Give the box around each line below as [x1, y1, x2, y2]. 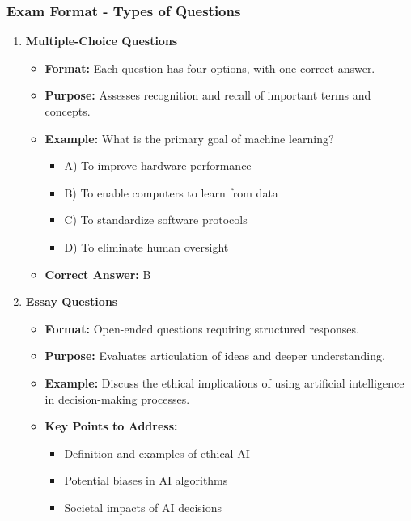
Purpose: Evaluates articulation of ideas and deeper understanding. [44, 347, 385, 364]
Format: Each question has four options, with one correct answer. [44, 59, 375, 76]
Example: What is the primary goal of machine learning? [44, 129, 334, 146]
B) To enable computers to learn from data [64, 184, 278, 201]
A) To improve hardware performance [64, 157, 252, 174]
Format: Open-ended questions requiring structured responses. [44, 320, 359, 337]
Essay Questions [25, 293, 118, 310]
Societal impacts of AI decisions [64, 498, 222, 515]
